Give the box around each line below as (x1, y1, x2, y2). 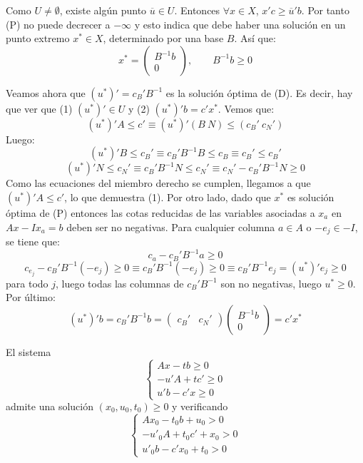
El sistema (6, 344, 51, 359)
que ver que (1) (6, 101, 73, 116)
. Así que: (234, 31, 276, 46)
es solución (287, 189, 334, 204)
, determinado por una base (103, 31, 224, 46)
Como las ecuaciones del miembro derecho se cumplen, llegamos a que (6, 175, 311, 190)
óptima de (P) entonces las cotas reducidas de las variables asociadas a (6, 205, 315, 220)
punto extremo (6, 31, 70, 46)
